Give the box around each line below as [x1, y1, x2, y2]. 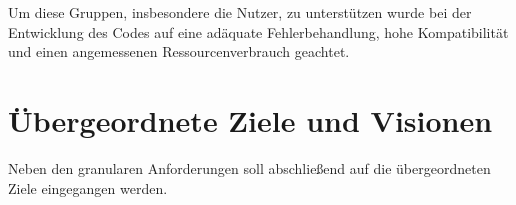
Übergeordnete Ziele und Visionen [8, 99, 493, 140]
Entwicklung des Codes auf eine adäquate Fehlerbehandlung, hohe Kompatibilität [8, 21, 509, 42]
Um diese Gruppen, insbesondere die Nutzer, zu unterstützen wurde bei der [8, 2, 472, 22]
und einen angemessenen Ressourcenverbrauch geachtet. [8, 41, 350, 62]
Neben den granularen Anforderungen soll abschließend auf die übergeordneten [8, 157, 491, 178]
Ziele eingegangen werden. [8, 177, 168, 198]
